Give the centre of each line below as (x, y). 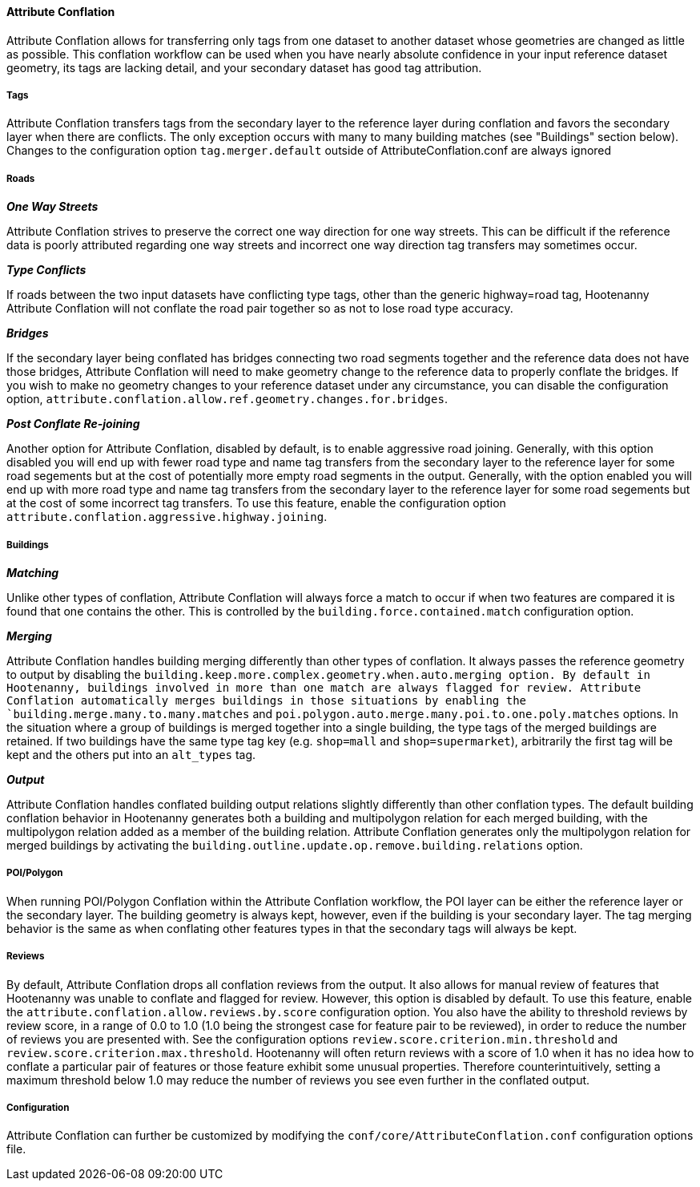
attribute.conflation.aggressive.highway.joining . (167, 517)
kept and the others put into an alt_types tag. (131, 754)
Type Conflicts (46, 270)
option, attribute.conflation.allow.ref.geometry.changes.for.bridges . (227, 399)
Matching (33, 572)
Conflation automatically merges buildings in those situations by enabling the (267, 700)
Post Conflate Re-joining (73, 424)
